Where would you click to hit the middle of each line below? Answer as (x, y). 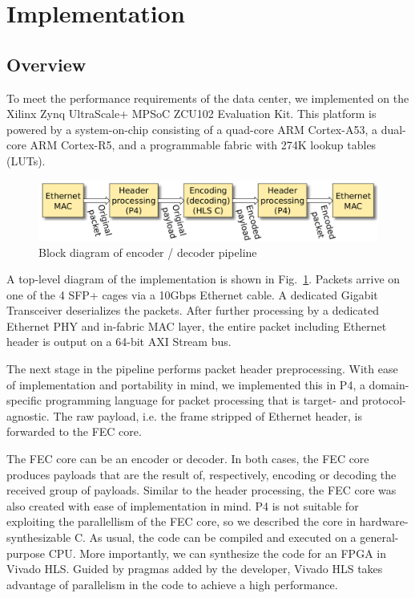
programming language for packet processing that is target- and (202, 400)
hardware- (384, 521)
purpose (26, 553)
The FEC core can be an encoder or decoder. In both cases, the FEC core (188, 459)
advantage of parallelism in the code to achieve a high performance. (172, 584)
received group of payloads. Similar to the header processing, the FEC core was (201, 490)
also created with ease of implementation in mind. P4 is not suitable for (183, 505)
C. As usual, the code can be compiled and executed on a (215, 537)
